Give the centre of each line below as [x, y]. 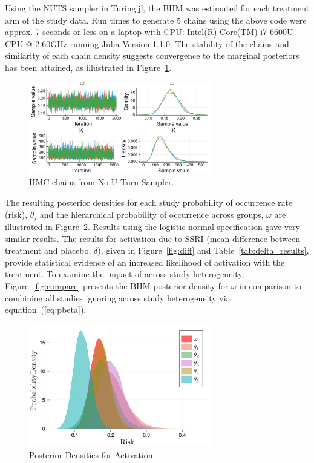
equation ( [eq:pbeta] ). [46, 310]
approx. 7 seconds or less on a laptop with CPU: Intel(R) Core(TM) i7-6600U [149, 32]
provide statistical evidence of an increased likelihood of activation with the [145, 262]
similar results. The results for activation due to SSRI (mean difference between [153, 238]
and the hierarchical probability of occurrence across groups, [152, 214]
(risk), [16, 214]
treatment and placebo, [48, 250]
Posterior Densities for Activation [91, 454]
